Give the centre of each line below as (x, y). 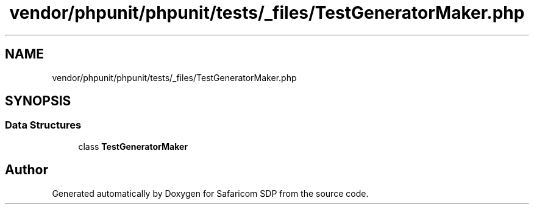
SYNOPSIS (38, 101)
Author (27, 170)
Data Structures (43, 125)
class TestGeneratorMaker (133, 146)
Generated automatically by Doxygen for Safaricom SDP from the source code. (210, 193)
